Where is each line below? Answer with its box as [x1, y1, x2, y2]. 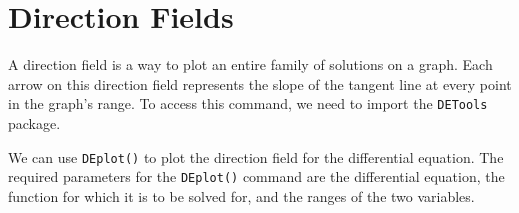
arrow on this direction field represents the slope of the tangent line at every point [8, 73, 512, 94]
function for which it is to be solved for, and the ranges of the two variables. [8, 185, 475, 206]
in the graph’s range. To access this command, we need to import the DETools [8, 93, 488, 114]
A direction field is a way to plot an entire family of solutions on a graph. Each [8, 54, 493, 75]
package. [8, 112, 61, 133]
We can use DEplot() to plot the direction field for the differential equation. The [8, 146, 504, 167]
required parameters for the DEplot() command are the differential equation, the [8, 166, 505, 187]
